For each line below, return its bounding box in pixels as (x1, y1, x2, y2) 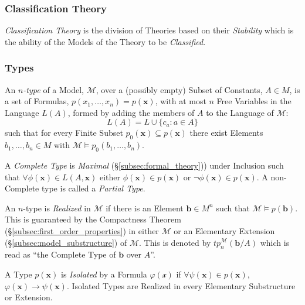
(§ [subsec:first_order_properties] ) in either (5, 224, 159, 237)
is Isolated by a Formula (61, 268, 147, 280)
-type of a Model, (23, 83, 84, 95)
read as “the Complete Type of (5, 248, 116, 261)
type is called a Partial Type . (41, 182, 145, 194)
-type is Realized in (23, 201, 91, 214)
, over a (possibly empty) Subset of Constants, (96, 83, 263, 95)
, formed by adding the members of (67, 106, 195, 118)
